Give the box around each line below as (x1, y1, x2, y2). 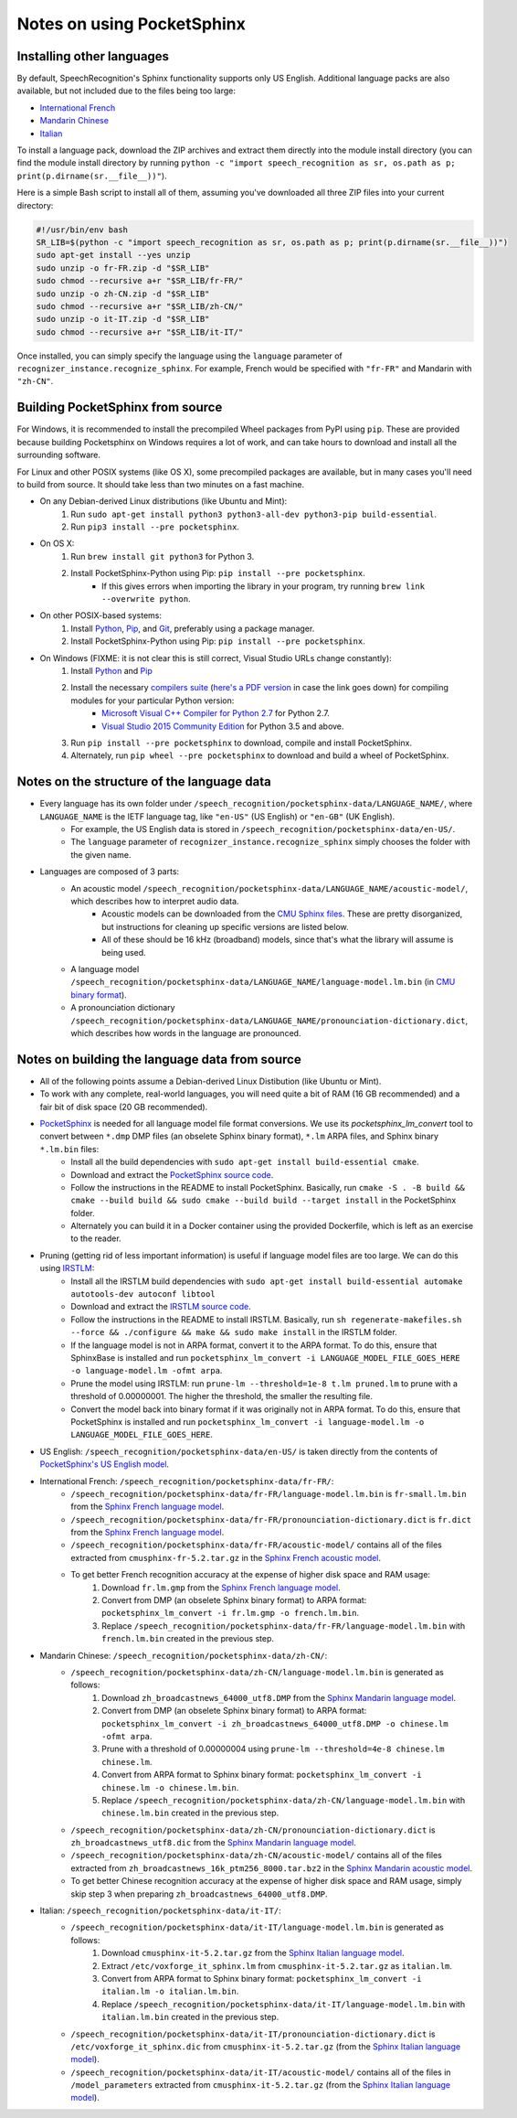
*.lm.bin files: (39, 1143, 100, 1154)
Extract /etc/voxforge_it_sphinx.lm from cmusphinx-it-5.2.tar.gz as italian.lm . (101, 1960, 452, 1971)
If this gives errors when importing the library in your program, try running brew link (101, 581, 425, 592)
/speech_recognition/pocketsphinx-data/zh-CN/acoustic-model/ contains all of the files (70, 1850, 442, 1861)
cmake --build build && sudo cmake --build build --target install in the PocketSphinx (70, 1194, 457, 1206)
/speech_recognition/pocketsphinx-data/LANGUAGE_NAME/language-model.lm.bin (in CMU (70, 977, 456, 988)
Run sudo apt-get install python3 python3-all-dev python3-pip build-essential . (70, 508, 438, 519)
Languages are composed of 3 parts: (39, 866, 180, 877)
